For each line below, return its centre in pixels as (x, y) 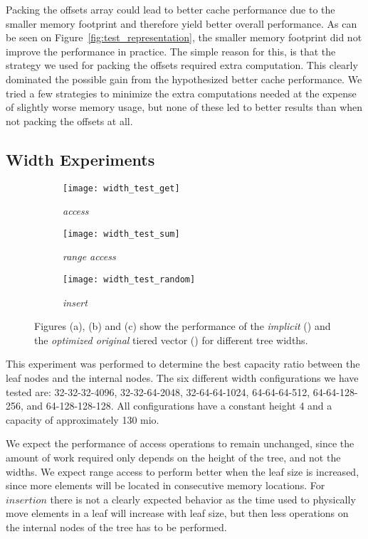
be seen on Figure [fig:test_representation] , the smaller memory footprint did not (184, 37)
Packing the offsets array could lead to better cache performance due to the (170, 9)
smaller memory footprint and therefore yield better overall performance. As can (182, 23)
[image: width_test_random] (129, 280)
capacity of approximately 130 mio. (83, 419)
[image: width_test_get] (121, 188)
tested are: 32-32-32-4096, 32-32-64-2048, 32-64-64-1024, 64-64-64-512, (158, 391)
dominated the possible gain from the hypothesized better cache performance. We (184, 79)
